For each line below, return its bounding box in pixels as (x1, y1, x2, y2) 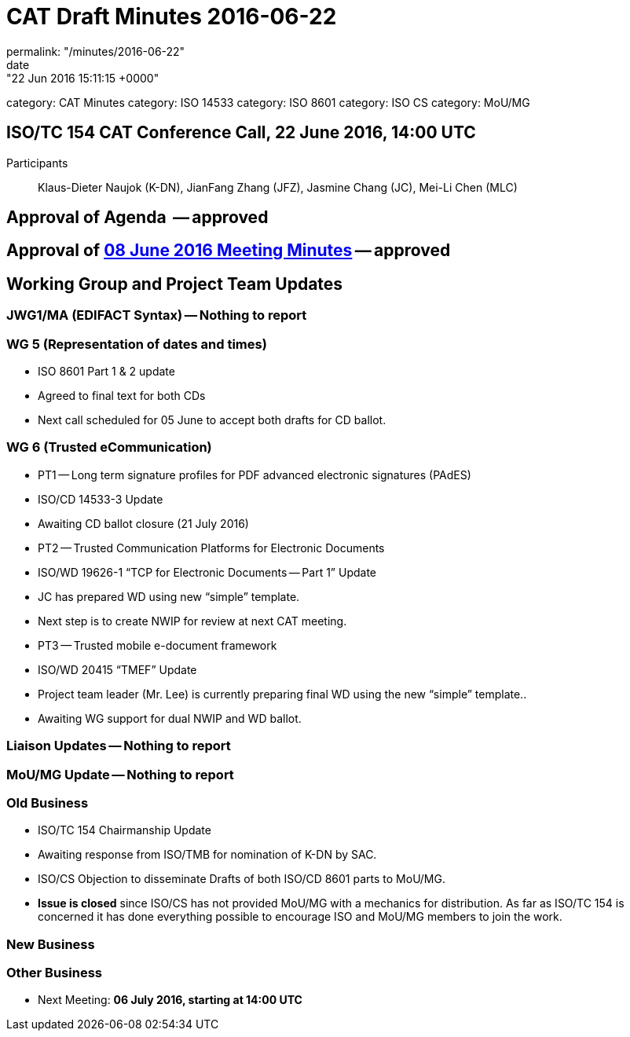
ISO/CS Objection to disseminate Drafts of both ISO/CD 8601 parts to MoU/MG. (38, 872, 445, 886)
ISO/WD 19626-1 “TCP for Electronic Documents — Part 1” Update (38, 565, 376, 579)
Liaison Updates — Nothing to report (6, 738, 231, 754)
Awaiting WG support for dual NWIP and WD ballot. (38, 711, 302, 725)
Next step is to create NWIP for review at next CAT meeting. (38, 614, 347, 628)
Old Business (6, 794, 89, 811)
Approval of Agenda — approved (6, 207, 269, 228)
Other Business (6, 965, 102, 981)
